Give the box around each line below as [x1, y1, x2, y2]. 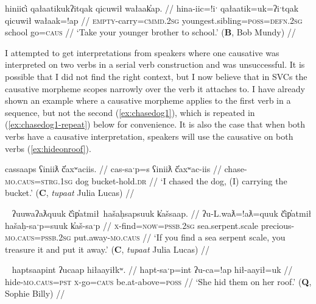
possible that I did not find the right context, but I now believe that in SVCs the [5, 70, 307, 82]
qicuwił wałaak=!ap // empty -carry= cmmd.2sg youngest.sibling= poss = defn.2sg [5, 13, 303, 26]
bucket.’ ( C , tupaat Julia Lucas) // [5, 186, 135, 199]
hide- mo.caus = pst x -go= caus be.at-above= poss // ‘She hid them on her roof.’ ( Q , [5, 275, 312, 288]
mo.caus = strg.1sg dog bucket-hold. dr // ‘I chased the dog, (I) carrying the [5, 174, 287, 187]
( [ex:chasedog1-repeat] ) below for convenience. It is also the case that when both [5, 118, 306, 131]
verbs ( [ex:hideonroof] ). [5, 142, 91, 154]
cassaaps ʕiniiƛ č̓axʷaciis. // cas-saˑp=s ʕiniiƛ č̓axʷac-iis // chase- [5, 162, 247, 175]
